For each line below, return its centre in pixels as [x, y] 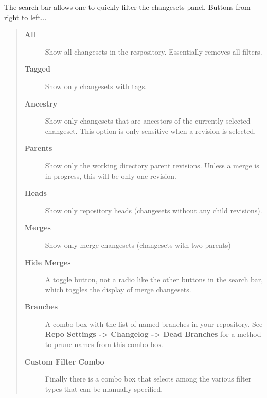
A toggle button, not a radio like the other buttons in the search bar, [154, 279]
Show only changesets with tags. [96, 86]
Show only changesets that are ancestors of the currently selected [148, 121]
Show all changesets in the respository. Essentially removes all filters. [154, 51]
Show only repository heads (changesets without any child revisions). [154, 210]
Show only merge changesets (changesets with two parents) [138, 244]
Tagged [37, 69]
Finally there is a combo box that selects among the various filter [148, 379]
